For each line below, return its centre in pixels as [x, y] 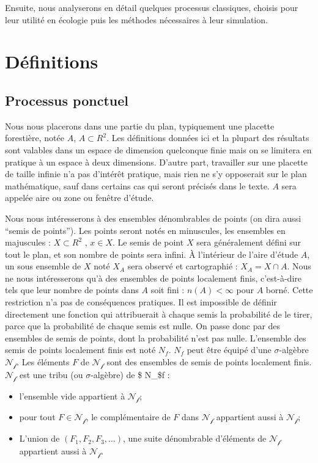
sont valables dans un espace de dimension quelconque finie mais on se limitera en [158, 149]
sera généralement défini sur [249, 242]
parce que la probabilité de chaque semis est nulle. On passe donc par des [143, 326]
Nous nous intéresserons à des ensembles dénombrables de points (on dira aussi [153, 218]
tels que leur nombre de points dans [72, 290]
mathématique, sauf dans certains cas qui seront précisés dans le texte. [137, 185]
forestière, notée [35, 138]
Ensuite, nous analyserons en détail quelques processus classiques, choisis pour [152, 7]
